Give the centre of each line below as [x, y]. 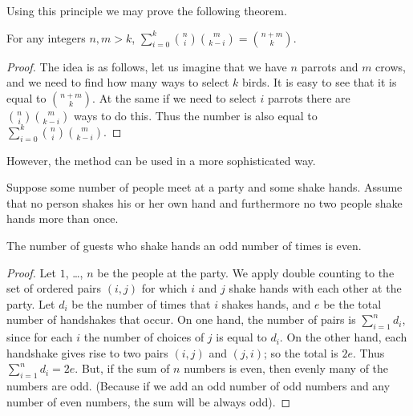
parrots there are [309, 97]
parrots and [330, 66]
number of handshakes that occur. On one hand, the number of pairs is [181, 319]
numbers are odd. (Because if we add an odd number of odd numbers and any [198, 386]
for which [164, 288]
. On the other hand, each [343, 337]
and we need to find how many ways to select [118, 82]
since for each [40, 337]
